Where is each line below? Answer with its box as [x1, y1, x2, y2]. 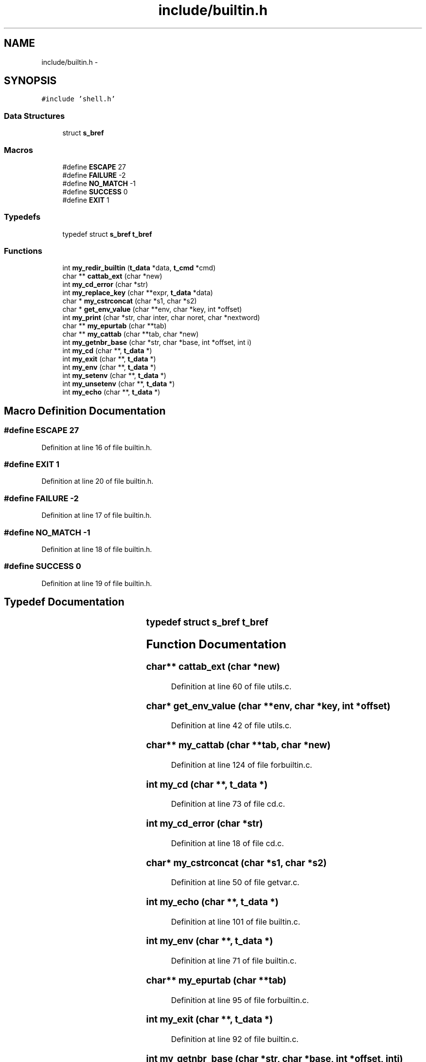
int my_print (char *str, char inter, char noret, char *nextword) [62, 313, 260, 322]
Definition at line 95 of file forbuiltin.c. [171, 995, 309, 1005]
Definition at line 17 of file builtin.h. [41, 511, 152, 520]
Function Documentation [146, 637, 286, 652]
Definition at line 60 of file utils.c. [171, 682, 292, 692]
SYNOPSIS [4, 75, 57, 87]
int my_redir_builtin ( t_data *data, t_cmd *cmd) [62, 264, 216, 272]
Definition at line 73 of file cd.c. [171, 799, 285, 809]
